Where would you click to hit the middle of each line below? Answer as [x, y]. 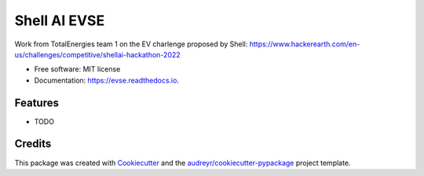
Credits [33, 144]
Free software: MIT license [77, 69]
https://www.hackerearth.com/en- [305, 44]
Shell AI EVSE [60, 20]
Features [37, 103]
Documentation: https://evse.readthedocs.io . [107, 80]
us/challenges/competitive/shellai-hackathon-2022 [97, 54]
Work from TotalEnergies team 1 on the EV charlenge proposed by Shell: [131, 44]
